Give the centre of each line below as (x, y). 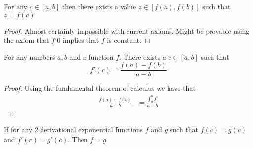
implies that (81, 40)
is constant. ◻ (129, 40)
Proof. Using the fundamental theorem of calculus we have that (100, 88)
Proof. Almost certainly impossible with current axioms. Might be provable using (127, 30)
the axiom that (27, 40)
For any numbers (30, 56)
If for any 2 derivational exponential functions (73, 129)
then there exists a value (99, 6)
